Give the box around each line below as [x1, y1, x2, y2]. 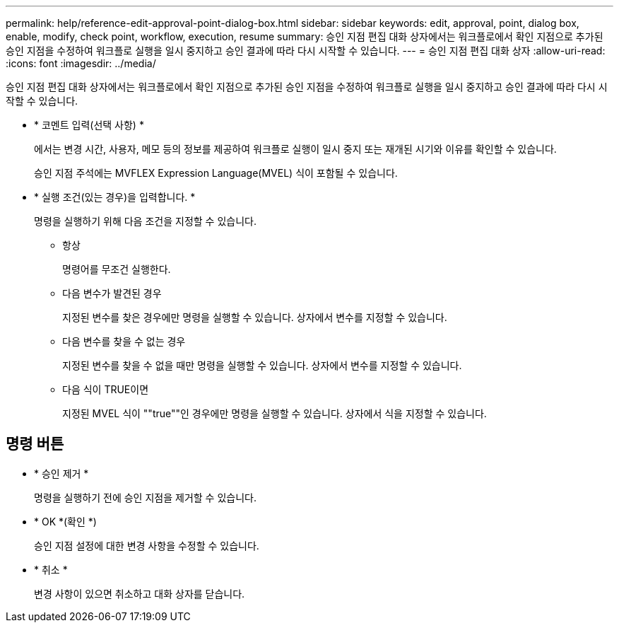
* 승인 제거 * [34, 467, 89, 479]
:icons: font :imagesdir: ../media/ [6, 57, 156, 69]
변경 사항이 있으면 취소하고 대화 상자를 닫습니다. [34, 587, 245, 600]
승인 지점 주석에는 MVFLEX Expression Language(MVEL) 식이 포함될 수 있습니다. [34, 167, 398, 179]
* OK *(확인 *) [34, 515, 97, 528]
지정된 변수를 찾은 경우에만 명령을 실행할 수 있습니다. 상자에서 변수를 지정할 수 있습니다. [62, 311, 447, 323]
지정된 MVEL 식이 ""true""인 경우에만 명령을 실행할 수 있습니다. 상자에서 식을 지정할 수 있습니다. [62, 407, 487, 419]
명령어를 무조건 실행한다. [62, 263, 171, 275]
